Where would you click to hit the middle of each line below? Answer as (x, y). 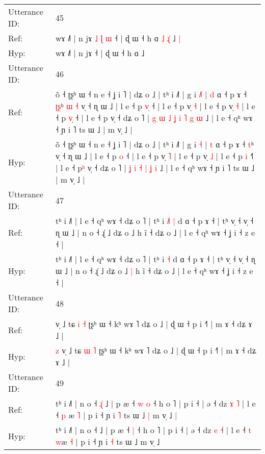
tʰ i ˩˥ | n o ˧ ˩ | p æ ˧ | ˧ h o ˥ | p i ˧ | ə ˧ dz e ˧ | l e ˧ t (153, 430)
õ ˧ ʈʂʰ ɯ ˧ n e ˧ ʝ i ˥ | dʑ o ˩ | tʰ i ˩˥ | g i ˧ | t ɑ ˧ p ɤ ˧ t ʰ (154, 144)
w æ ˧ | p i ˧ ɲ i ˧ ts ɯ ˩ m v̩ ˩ (108, 442)
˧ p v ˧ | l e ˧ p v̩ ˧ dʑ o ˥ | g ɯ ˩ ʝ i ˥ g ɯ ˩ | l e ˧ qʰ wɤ (154, 118)
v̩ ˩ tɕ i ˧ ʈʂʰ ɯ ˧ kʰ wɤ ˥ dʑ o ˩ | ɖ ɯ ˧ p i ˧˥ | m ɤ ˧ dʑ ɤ (154, 324)
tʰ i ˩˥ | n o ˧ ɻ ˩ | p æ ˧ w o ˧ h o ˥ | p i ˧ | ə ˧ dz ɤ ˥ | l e (155, 403)
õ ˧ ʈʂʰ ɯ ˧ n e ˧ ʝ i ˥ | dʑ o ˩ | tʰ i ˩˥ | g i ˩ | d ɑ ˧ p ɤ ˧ (151, 94)
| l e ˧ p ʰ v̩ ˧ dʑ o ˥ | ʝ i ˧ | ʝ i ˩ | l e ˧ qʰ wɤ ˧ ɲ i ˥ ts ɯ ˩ (155, 168)
